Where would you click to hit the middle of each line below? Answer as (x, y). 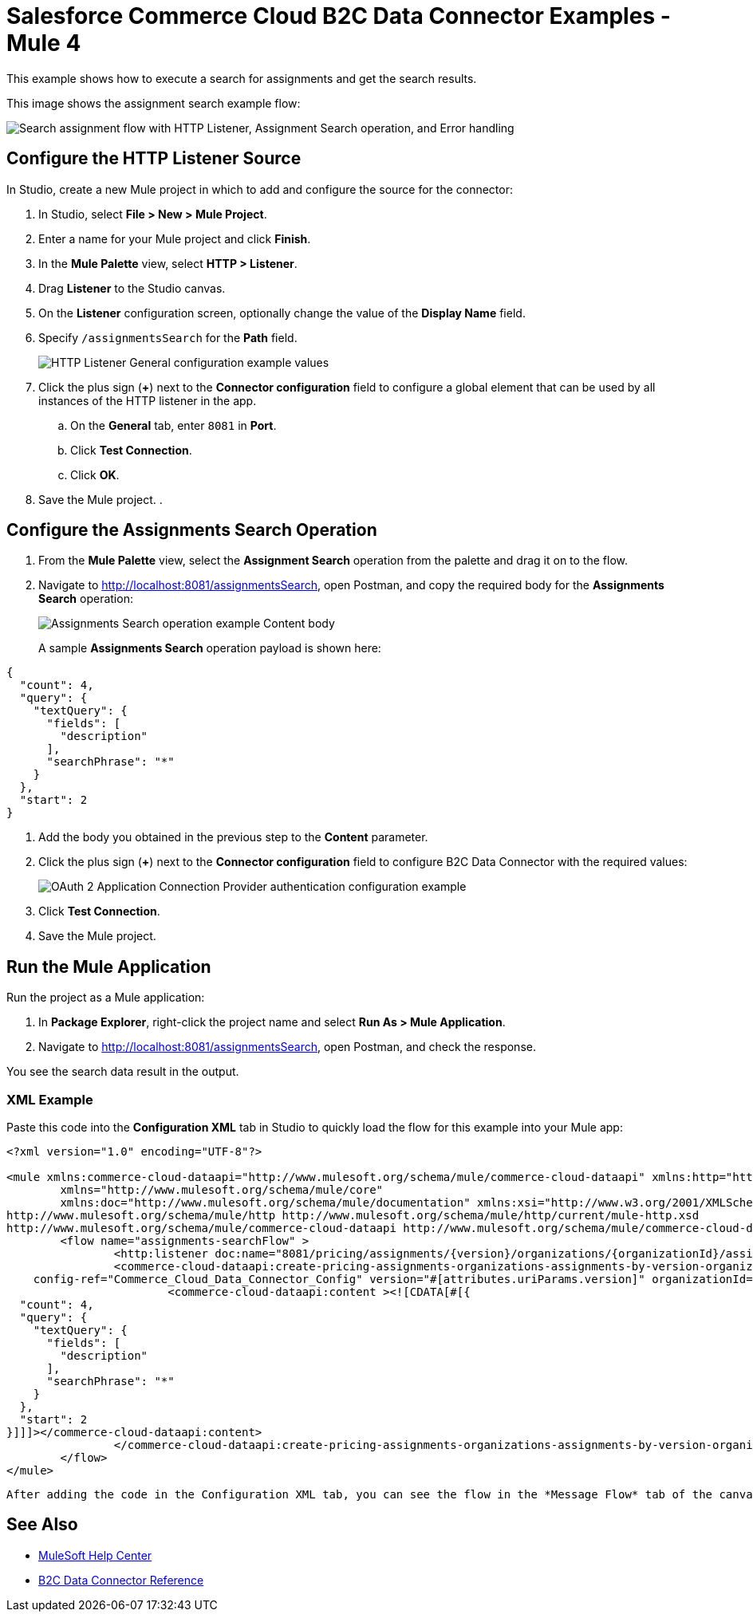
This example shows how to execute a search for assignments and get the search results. (242, 78)
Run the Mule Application (109, 966)
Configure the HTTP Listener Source (154, 159)
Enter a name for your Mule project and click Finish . (175, 238)
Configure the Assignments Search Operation (192, 530)
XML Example (50, 1099)
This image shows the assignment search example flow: (154, 103)
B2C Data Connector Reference (121, 1580)
